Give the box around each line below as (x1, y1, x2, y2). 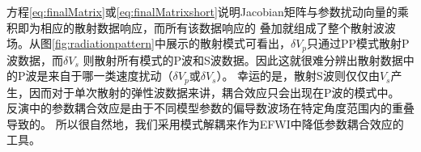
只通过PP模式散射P (307, 35, 410, 52)
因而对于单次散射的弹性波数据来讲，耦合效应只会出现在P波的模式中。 (28, 83, 400, 100)
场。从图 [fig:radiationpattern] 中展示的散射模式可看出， (6, 35, 291, 52)
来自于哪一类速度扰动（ (48, 67, 173, 84)
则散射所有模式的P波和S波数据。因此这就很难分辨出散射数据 (83, 51, 403, 68)
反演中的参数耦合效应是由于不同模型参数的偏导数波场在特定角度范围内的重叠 (6, 99, 415, 116)
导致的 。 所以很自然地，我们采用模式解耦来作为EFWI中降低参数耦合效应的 (6, 115, 404, 132)
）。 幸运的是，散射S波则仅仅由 (216, 67, 380, 84)
